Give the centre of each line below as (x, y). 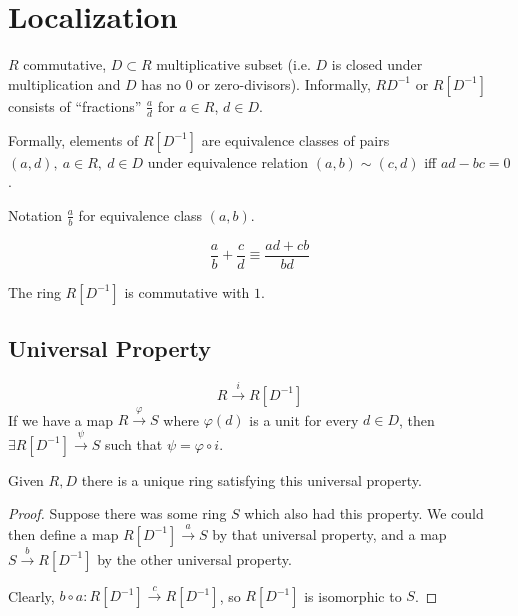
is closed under (377, 64)
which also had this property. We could (364, 513)
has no (161, 83)
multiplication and (64, 83)
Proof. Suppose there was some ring (117, 513)
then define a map (63, 533)
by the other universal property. (194, 558)
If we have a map (60, 419)
